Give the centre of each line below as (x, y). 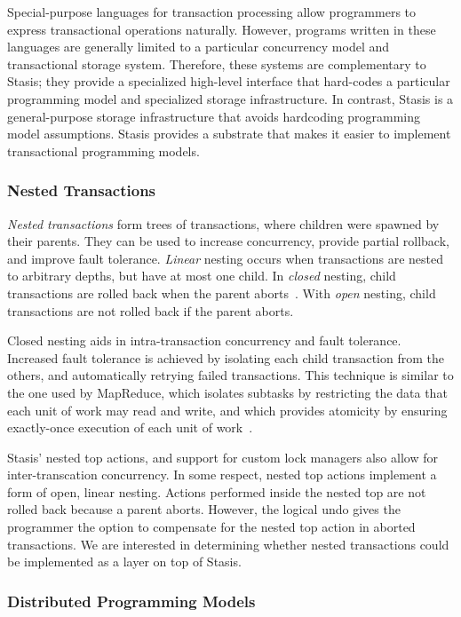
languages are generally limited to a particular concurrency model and (199, 47)
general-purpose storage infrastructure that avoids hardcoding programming (214, 116)
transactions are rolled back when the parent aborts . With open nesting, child (222, 293)
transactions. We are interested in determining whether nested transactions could (228, 544)
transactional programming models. (103, 150)
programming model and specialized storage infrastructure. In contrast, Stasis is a (230, 98)
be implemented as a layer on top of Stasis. (124, 562)
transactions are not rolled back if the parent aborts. (151, 310)
